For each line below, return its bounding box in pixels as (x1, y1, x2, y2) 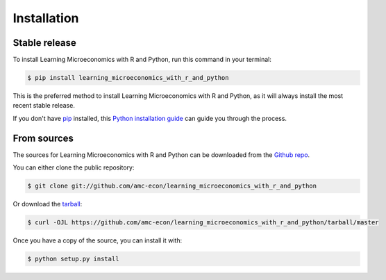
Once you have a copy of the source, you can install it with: (12, 236, 183, 245)
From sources (12, 132, 74, 144)
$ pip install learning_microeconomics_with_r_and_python (27, 74, 229, 82)
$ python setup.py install (27, 255, 119, 263)
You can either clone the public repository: (12, 163, 135, 172)
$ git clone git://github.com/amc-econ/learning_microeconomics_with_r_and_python (27, 182, 317, 190)
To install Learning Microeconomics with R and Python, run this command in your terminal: (12, 56, 272, 64)
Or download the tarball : (12, 200, 83, 208)
